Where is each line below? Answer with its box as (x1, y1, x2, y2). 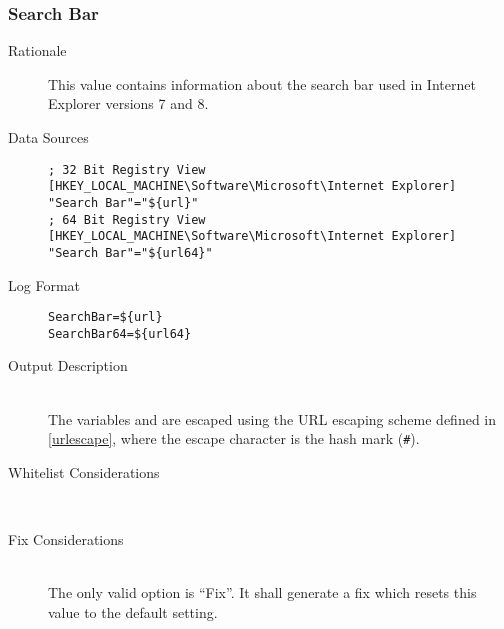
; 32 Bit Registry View (48, 162, 206, 177)
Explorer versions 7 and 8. (48, 93, 209, 114)
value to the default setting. (48, 601, 218, 622)
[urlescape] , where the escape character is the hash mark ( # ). (48, 428, 420, 449)
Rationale (8, 40, 67, 61)
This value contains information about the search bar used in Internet (48, 73, 476, 94)
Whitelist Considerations (8, 461, 160, 482)
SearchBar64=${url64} (48, 326, 192, 341)
